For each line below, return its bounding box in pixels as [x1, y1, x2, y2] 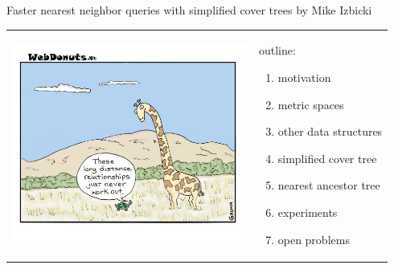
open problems [277, 230, 350, 247]
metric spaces [277, 96, 344, 112]
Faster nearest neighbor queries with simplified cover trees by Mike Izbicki [6, 2, 372, 18]
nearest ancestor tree [277, 177, 380, 194]
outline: [258, 42, 296, 59]
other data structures [277, 123, 383, 140]
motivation [277, 68, 331, 85]
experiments [277, 203, 338, 220]
